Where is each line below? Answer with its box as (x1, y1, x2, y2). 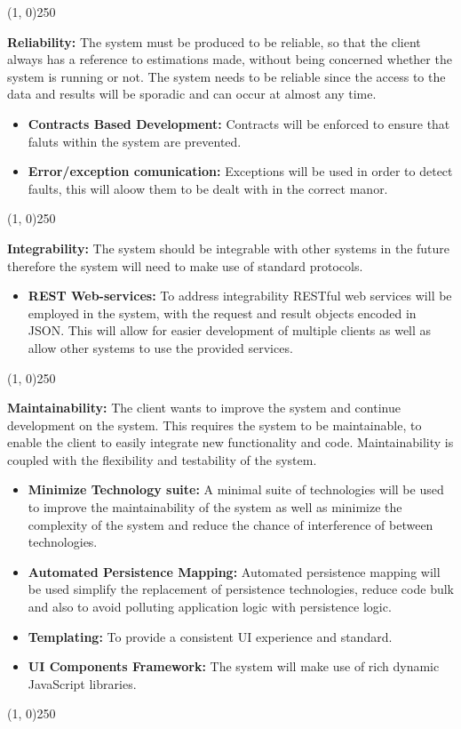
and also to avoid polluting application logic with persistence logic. (28, 597, 392, 616)
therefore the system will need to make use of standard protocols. (7, 256, 363, 275)
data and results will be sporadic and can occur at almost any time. (7, 84, 377, 103)
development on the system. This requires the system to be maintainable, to (7, 415, 422, 434)
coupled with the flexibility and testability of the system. (7, 450, 317, 469)
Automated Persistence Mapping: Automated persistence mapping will (28, 562, 441, 581)
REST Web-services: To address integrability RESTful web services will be (28, 286, 452, 305)
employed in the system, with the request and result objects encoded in (28, 303, 417, 322)
